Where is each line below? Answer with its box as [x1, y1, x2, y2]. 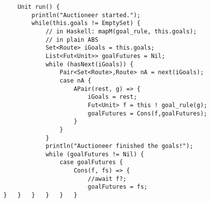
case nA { [59, 77, 91, 84]
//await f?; [87, 175, 127, 182]
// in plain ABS [45, 36, 99, 43]
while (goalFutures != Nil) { [45, 150, 144, 158]
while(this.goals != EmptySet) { [31, 20, 141, 27]
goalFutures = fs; [87, 183, 148, 191]
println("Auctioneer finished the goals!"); [45, 143, 193, 150]
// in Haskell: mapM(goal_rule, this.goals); [45, 28, 197, 35]
